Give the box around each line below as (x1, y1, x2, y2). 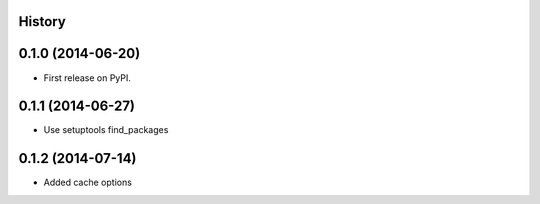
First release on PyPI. (43, 71, 132, 84)
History (18, 13, 67, 30)
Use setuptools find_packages (43, 124, 169, 136)
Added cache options (43, 176, 132, 189)
